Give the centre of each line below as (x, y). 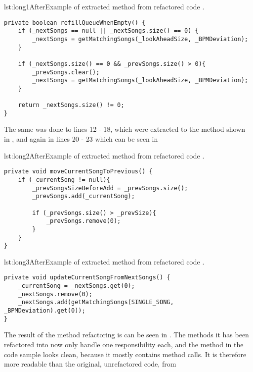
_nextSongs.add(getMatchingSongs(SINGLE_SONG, (96, 302)
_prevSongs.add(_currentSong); (84, 196)
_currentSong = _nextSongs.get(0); (76, 286)
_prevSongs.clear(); (66, 72)
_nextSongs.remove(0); (55, 294)
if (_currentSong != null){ (64, 180)
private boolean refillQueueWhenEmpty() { (75, 23)
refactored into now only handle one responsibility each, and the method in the (124, 344)
